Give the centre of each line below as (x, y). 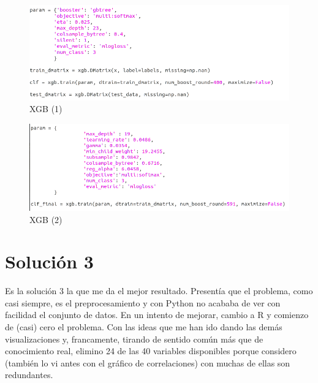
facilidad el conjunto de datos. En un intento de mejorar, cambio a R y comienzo (157, 315)
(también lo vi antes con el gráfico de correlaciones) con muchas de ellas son (148, 362)
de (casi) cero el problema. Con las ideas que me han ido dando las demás (144, 327)
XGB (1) (46, 109)
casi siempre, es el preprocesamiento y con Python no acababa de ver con (143, 302)
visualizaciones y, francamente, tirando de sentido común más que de (134, 339)
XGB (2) (46, 219)
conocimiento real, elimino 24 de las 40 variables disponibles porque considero (151, 351)
